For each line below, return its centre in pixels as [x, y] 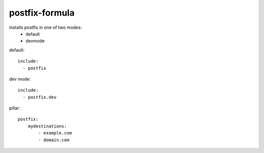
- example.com [55, 133]
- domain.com [54, 140]
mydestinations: [47, 126]
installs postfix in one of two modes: [45, 27]
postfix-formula [42, 13]
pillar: [15, 108]
